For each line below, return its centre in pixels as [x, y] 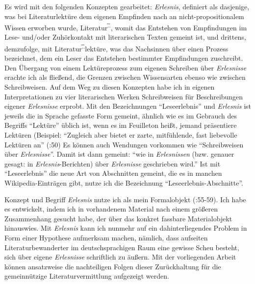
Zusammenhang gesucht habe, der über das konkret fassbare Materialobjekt [118, 218]
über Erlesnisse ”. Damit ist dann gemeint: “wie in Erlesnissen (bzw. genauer [119, 154]
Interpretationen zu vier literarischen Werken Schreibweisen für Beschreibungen [124, 96]
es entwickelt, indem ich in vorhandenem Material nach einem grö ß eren [111, 209]
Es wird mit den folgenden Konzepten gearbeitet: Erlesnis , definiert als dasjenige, [127, 6]
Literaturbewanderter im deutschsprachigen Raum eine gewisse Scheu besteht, [122, 247]
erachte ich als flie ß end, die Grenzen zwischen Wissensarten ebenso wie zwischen [125, 77]
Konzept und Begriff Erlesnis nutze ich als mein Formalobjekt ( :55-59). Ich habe [125, 199]
